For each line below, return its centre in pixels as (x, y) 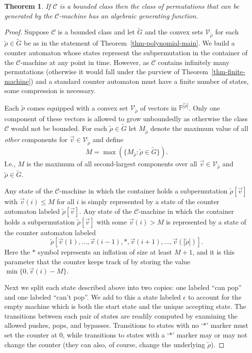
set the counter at (31, 335)
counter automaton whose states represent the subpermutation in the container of (126, 52)
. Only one (204, 107)
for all (66, 201)
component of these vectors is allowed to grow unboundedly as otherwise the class (126, 119)
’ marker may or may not (210, 335)
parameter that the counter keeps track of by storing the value (97, 261)
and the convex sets (174, 32)
